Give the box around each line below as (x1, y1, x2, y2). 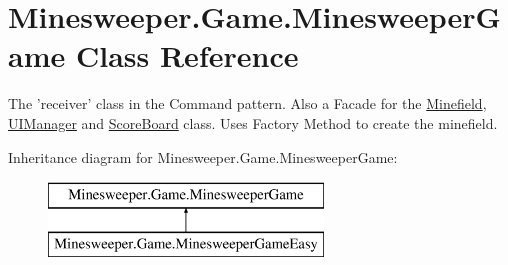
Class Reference (75, 35, 299, 76)
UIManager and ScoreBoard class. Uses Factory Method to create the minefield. (8, 112, 498, 133)
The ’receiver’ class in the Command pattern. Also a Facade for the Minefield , (8, 93, 487, 114)
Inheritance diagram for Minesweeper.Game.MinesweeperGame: (8, 146, 398, 167)
